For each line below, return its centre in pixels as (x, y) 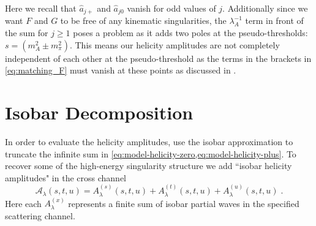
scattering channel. (40, 215)
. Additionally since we (265, 8)
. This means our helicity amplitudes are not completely (175, 44)
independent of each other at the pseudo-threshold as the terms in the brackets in (158, 58)
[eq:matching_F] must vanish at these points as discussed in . (121, 70)
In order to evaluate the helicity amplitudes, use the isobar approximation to (149, 141)
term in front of (274, 21)
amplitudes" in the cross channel (66, 177)
